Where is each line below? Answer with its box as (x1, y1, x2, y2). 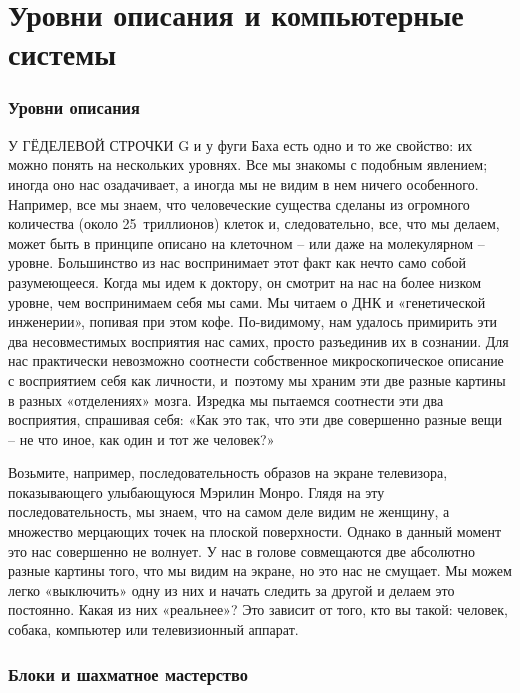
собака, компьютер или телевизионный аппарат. (8, 619, 299, 640)
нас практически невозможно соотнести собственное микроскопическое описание (8, 350, 504, 371)
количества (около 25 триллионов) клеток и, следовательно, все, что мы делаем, (8, 213, 500, 234)
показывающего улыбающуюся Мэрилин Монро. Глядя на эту (8, 481, 385, 502)
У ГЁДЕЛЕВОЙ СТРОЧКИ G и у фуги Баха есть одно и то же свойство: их (8, 134, 473, 155)
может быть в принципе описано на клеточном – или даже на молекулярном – (8, 232, 485, 253)
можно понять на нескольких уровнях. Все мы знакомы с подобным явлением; (8, 154, 488, 175)
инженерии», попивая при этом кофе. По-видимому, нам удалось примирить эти (8, 311, 498, 332)
